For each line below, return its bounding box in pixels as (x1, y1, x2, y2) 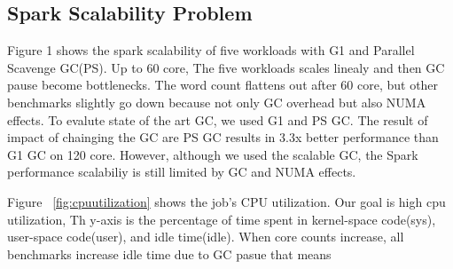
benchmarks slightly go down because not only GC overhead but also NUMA (7, 92, 426, 111)
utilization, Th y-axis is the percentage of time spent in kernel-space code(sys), (7, 210, 436, 228)
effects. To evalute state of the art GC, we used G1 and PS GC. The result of (7, 110, 428, 129)
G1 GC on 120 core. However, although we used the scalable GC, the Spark (7, 145, 418, 163)
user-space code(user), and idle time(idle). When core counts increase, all (7, 227, 404, 246)
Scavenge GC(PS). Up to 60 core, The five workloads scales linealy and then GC (7, 58, 445, 76)
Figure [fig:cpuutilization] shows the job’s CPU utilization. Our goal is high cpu (7, 192, 446, 210)
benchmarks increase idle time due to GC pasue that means (7, 244, 332, 263)
